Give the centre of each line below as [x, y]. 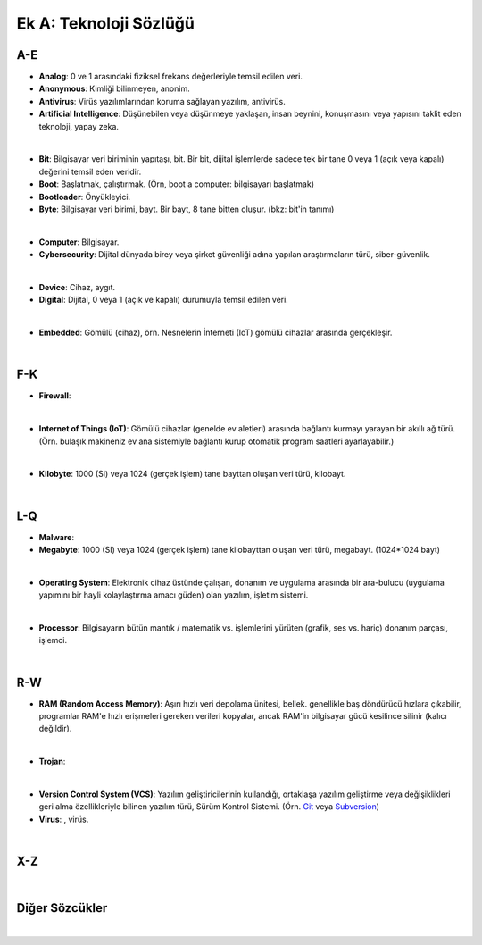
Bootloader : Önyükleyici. [85, 197]
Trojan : [52, 761]
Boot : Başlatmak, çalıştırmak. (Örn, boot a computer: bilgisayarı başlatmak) [177, 184]
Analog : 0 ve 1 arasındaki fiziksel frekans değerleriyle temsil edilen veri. [171, 77]
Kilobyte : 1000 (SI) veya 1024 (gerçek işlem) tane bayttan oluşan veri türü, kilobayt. [192, 474]
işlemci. [53, 640]
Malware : [57, 537]
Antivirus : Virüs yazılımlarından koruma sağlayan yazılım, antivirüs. [162, 101]
